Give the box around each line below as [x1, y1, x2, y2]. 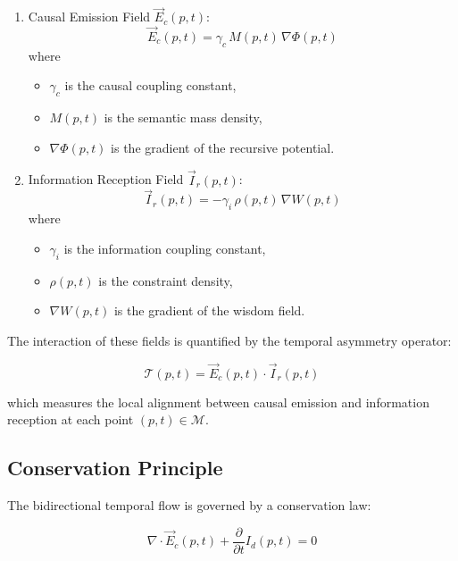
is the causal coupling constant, [64, 76, 237, 95]
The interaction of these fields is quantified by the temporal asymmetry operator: [7, 331, 452, 349]
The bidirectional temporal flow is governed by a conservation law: [7, 496, 371, 515]
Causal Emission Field [28, 7, 151, 26]
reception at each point [7, 410, 134, 429]
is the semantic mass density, [104, 108, 262, 127]
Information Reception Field [28, 170, 184, 188]
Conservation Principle [7, 454, 223, 481]
